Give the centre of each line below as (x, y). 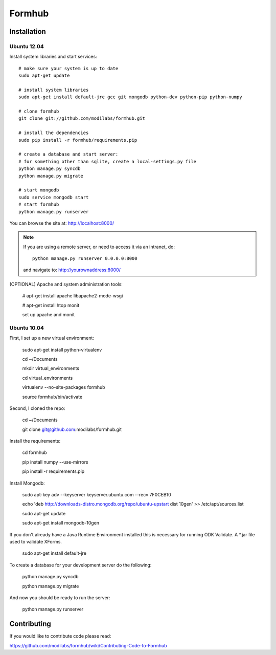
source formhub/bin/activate (52, 397)
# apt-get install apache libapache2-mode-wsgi (73, 296)
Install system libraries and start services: (53, 57)
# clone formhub (39, 112)
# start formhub (39, 204)
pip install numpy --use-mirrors (55, 462)
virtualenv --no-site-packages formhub (64, 387)
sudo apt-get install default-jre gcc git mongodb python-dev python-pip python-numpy (130, 97)
